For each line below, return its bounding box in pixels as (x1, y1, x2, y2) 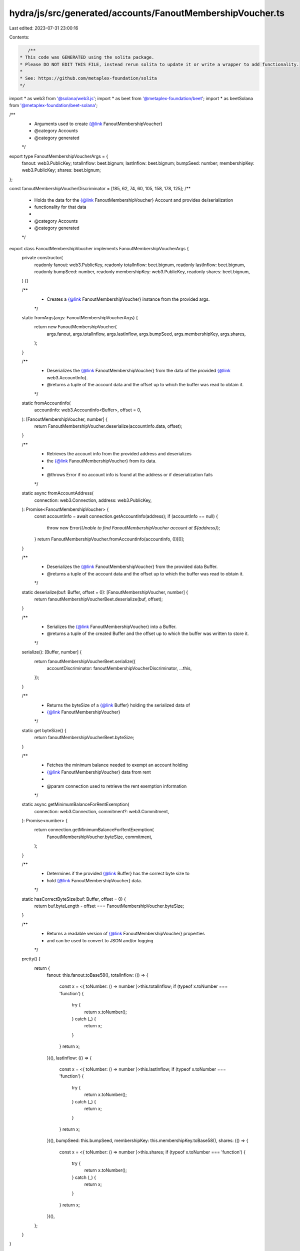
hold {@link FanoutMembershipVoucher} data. (46, 877, 142, 883)
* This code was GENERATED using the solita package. (19, 55, 154, 60)
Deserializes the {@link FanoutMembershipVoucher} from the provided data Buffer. (46, 563, 218, 570)
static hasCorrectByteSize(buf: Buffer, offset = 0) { (21, 896, 126, 902)
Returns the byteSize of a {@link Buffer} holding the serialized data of (46, 702, 190, 708)
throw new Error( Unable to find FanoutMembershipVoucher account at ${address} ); (46, 524, 220, 530)
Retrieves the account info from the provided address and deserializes (46, 451, 192, 457)
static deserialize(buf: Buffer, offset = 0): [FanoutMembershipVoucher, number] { (21, 589, 188, 595)
